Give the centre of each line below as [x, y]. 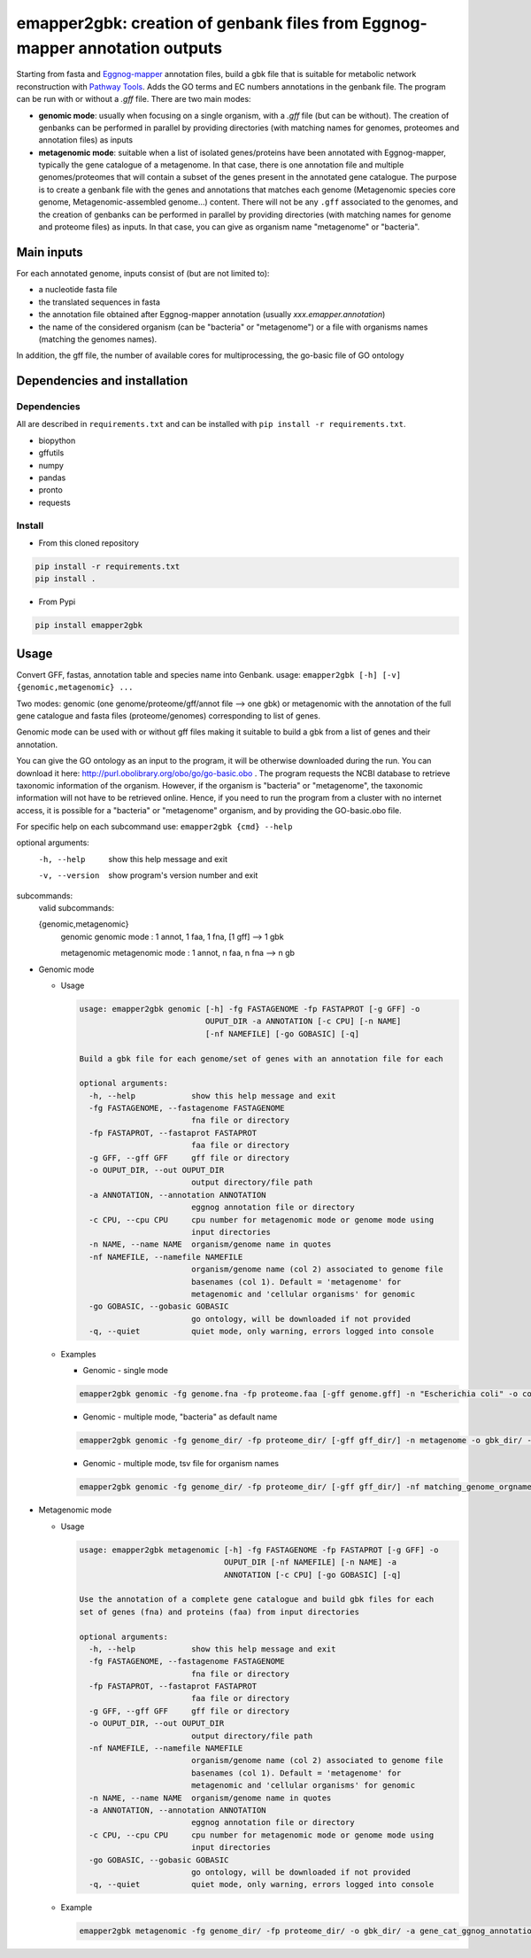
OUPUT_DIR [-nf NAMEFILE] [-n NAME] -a [310, 1562]
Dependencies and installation [102, 381]
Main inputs [50, 252]
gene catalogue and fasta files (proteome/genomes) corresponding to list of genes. [169, 715]
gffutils [51, 453]
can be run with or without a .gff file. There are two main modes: [134, 99]
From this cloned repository [88, 543]
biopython [57, 440]
